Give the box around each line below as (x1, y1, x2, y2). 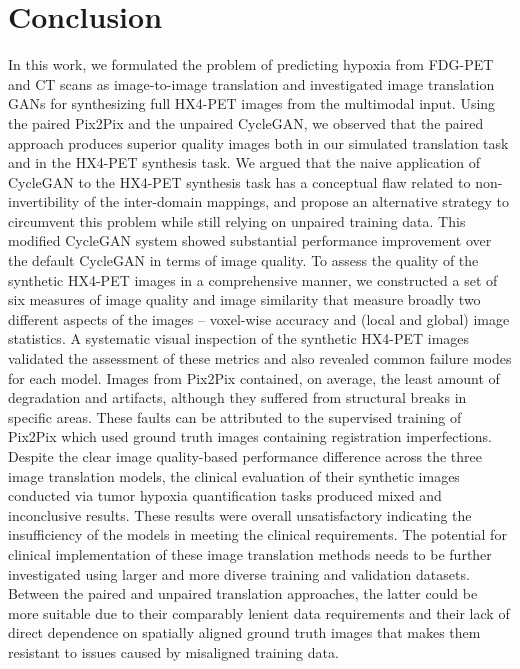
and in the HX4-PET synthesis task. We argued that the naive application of (8, 152, 481, 173)
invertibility (8, 191, 80, 212)
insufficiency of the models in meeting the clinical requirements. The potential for (8, 524, 507, 545)
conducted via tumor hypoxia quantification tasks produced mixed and (8, 485, 442, 506)
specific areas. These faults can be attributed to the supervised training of (8, 406, 462, 427)
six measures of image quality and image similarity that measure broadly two (8, 289, 481, 310)
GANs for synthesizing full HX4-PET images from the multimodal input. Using (8, 93, 496, 114)
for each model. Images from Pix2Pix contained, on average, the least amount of (8, 367, 500, 388)
